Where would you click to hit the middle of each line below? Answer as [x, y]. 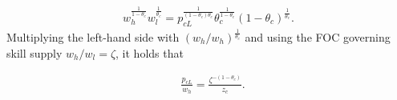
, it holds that [150, 52]
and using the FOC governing [318, 36]
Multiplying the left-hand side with [93, 36]
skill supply [34, 52]
